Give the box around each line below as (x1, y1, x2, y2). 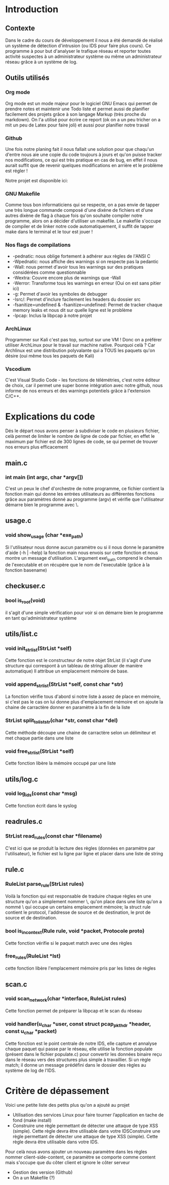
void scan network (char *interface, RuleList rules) (5, 995, 126, 1003)
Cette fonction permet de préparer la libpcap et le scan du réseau (5, 1008, 142, 1014)
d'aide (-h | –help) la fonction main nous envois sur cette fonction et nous (5, 550, 158, 556)
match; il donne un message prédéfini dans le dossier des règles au (5, 1062, 147, 1068)
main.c (5, 459, 28, 467)
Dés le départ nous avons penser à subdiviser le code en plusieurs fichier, (5, 428, 160, 434)
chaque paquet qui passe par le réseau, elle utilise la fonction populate (5, 1045, 153, 1052)
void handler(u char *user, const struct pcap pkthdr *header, (5, 1020, 151, 1029)
